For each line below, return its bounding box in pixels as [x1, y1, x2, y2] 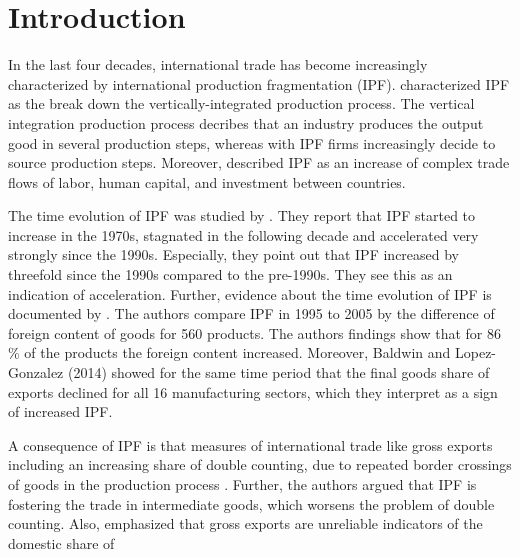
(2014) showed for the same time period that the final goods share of [67, 362, 490, 383]
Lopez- [454, 342, 497, 363]
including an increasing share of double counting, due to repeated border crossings [8, 454, 512, 475]
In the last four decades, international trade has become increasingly [8, 54, 428, 75]
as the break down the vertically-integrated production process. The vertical [8, 93, 475, 114]
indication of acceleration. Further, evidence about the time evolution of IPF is [8, 283, 492, 304]
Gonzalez [8, 362, 64, 383]
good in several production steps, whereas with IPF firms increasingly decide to [8, 132, 496, 153]
